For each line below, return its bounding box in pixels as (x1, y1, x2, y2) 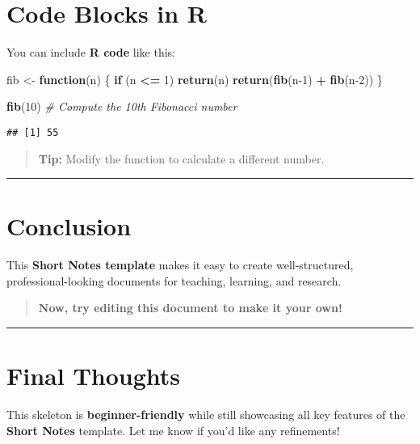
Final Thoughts (6, 359, 181, 392)
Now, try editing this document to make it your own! (38, 299, 342, 316)
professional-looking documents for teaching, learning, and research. (6, 272, 342, 289)
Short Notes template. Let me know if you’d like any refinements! (6, 421, 340, 438)
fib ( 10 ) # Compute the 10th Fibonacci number (6, 98, 237, 115)
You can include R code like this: (6, 44, 175, 61)
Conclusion (6, 209, 132, 243)
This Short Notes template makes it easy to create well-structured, (6, 256, 354, 273)
